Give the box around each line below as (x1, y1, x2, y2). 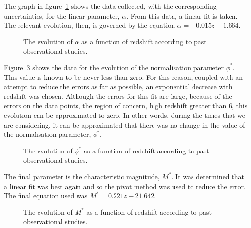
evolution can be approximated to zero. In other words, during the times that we (4, 110, 246, 120)
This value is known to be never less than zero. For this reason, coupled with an (4, 72, 243, 82)
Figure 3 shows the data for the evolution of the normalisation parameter (4, 62, 224, 72)
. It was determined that (171, 171, 244, 181)
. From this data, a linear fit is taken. (126, 10, 238, 20)
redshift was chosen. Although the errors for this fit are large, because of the (4, 91, 232, 101)
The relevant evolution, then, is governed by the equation (4, 20, 175, 30)
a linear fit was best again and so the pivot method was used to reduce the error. (4, 181, 246, 191)
